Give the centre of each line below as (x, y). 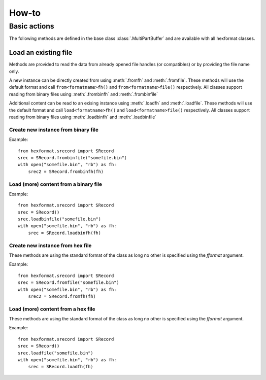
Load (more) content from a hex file (52, 309)
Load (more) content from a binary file (56, 184)
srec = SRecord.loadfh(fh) (61, 367)
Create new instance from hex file (50, 245)
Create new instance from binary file (54, 130)
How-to (25, 13)
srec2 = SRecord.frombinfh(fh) (66, 172)
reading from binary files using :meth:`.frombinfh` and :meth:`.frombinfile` (83, 94)
